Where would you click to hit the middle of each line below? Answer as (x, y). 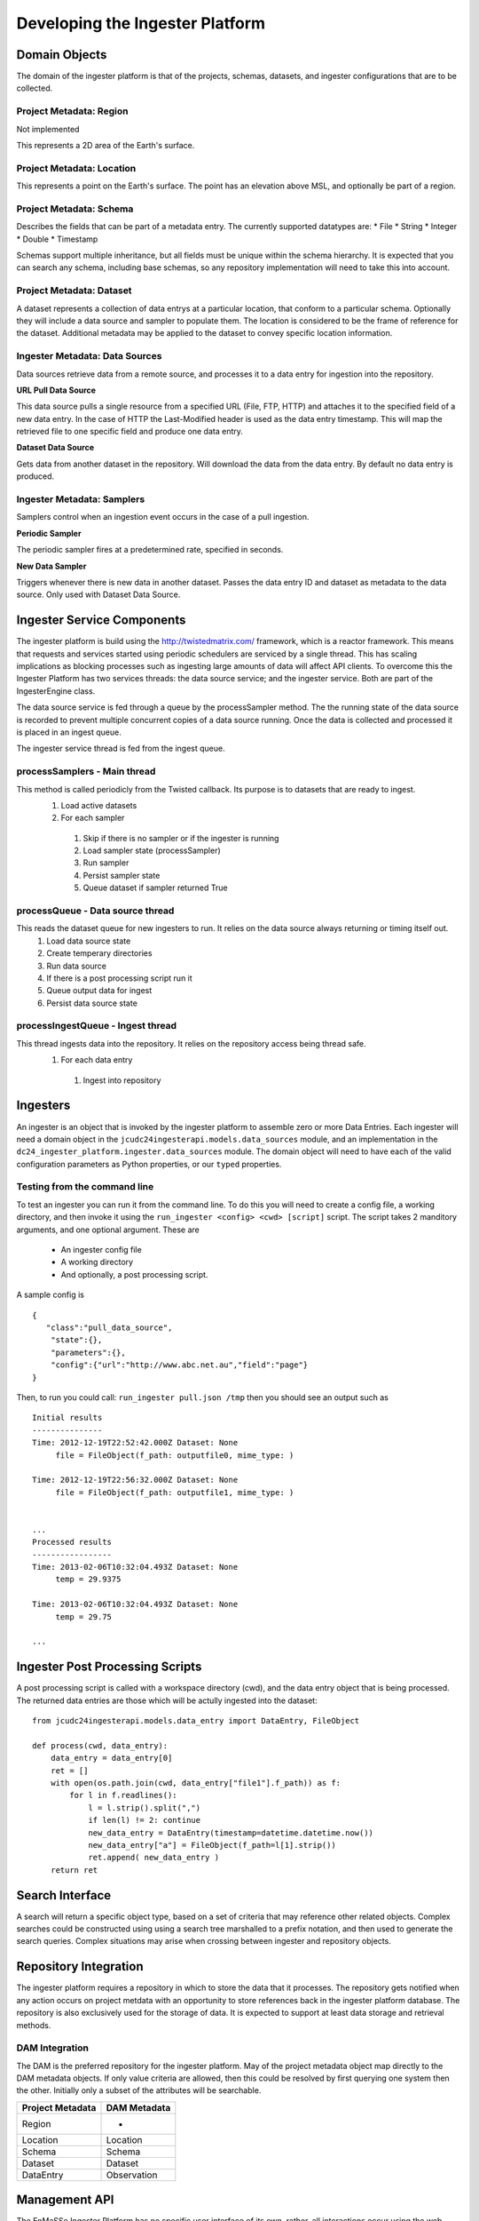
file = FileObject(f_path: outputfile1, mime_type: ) (175, 1492)
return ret (74, 1870)
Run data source (76, 966)
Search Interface (64, 1895)
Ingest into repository (122, 1080)
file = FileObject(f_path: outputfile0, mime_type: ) (175, 1455)
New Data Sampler (51, 566)
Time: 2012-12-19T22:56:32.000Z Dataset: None (135, 1480)
